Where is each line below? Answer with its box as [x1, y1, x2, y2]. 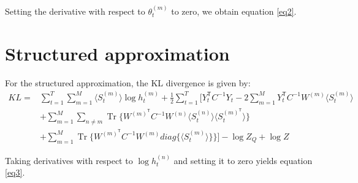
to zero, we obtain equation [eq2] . [171, 4, 297, 17]
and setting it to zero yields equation [173, 154, 313, 166]
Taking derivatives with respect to [5, 154, 133, 166]
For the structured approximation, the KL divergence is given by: [5, 76, 251, 89]
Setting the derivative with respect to [5, 4, 145, 17]
